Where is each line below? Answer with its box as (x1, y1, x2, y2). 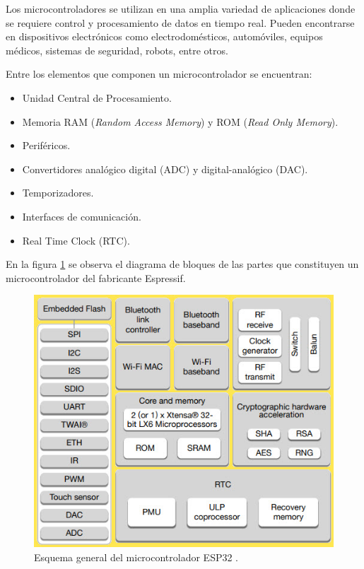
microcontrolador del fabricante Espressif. (6, 270, 186, 285)
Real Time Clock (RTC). (22, 233, 130, 247)
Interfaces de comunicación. (22, 209, 141, 223)
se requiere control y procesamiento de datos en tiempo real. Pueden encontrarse (6, 15, 355, 30)
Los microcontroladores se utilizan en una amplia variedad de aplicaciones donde (6, 1, 356, 16)
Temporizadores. (22, 185, 94, 200)
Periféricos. (22, 138, 71, 153)
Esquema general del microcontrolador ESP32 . (34, 550, 239, 565)
